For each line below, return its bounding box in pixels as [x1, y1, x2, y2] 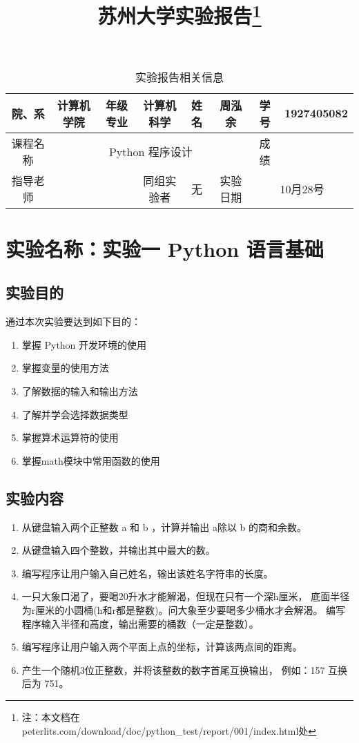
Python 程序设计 [108, 143, 193, 160]
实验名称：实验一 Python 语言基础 [6, 234, 324, 262]
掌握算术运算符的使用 [21, 430, 119, 445]
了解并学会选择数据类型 [21, 407, 128, 421]
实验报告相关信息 [135, 68, 224, 85]
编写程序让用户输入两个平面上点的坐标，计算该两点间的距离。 [21, 639, 302, 654]
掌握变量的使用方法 [21, 360, 109, 375]
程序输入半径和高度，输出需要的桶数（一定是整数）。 [21, 616, 259, 630]
